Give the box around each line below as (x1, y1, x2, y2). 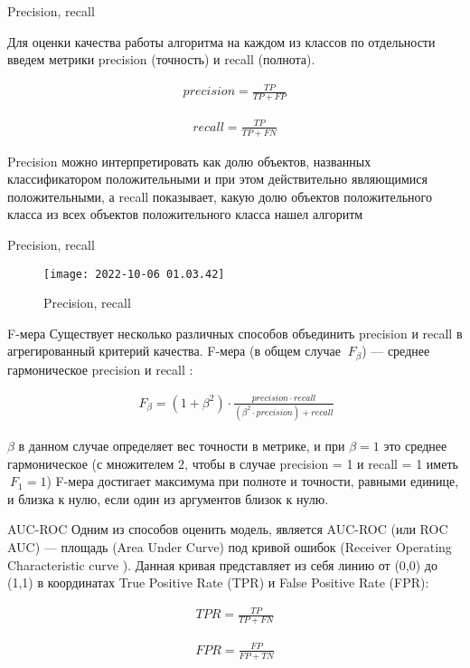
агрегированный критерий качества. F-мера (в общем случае (7, 341, 342, 360)
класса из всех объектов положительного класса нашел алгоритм (7, 205, 363, 224)
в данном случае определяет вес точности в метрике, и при (18, 436, 345, 455)
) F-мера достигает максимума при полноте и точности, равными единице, (46, 472, 459, 491)
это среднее (383, 436, 447, 455)
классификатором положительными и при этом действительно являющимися (7, 169, 428, 188)
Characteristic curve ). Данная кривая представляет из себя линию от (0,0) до (7, 555, 437, 574)
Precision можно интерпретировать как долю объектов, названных (7, 151, 371, 170)
